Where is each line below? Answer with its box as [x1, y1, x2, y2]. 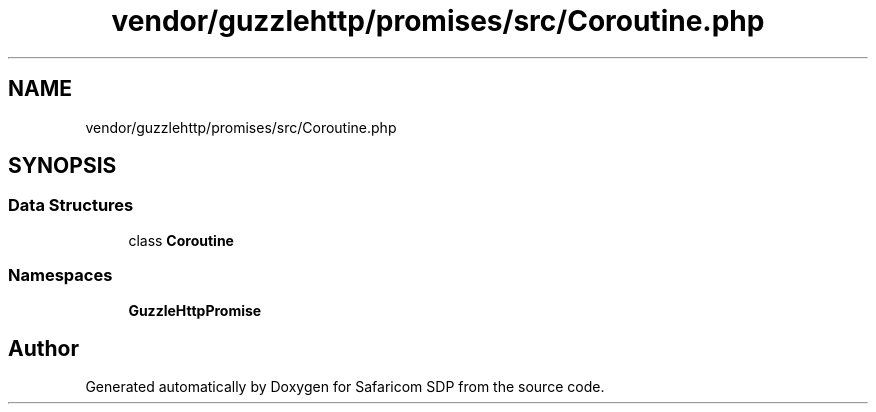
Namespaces [8, 265, 113, 286]
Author [8, 335, 79, 361]
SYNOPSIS [8, 153, 117, 179]
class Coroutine [128, 231, 234, 249]
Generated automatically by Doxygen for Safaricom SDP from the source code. [85, 378, 605, 396]
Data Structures [8, 195, 134, 216]
